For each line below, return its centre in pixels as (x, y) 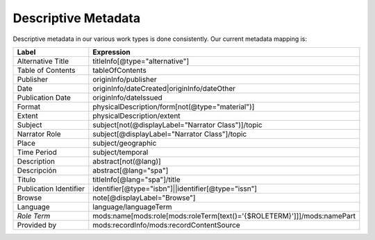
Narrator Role (39, 134)
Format (29, 106)
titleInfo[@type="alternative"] (141, 61)
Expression (112, 52)
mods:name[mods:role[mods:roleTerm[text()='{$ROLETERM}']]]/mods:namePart (224, 216)
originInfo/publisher (125, 79)
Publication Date (44, 97)
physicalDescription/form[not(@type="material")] (174, 106)
